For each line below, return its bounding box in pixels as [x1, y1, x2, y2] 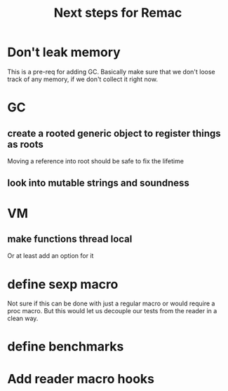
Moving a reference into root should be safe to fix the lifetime [7, 156, 185, 165]
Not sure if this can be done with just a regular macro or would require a [7, 299, 215, 308]
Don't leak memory [7, 44, 121, 60]
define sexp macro [7, 276, 119, 292]
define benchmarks [7, 338, 124, 355]
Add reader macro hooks [7, 371, 154, 387]
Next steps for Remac [53, 5, 182, 21]
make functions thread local [7, 233, 133, 245]
